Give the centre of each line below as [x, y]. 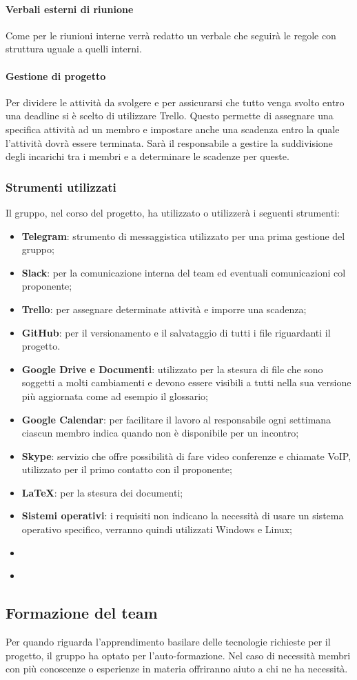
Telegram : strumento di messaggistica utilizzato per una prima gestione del [183, 236]
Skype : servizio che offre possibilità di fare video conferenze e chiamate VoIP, [186, 456]
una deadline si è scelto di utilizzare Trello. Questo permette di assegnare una [170, 116]
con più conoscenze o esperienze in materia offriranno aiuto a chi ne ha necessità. [177, 669]
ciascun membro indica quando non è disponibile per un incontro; [160, 433]
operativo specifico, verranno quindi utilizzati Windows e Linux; [157, 529]
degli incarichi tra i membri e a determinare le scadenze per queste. [147, 156]
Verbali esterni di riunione [70, 9]
